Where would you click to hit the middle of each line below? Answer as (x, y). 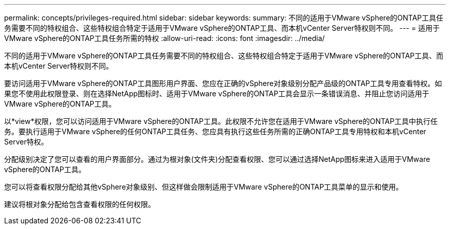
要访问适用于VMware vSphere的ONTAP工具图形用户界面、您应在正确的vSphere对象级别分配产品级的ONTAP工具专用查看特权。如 (223, 83)
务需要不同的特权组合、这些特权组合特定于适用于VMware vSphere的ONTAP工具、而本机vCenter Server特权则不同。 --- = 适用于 (222, 28)
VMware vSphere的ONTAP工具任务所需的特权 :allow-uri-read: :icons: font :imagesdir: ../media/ (165, 38)
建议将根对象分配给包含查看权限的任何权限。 (80, 204)
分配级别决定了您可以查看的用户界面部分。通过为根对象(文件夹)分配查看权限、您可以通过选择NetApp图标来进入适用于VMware (217, 159)
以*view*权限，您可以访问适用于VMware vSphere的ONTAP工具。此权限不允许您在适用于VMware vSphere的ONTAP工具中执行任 (221, 121)
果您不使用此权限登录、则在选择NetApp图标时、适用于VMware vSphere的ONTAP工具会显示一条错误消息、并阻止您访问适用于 (217, 93)
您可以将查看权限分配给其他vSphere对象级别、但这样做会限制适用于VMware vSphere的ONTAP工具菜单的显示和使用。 (204, 187)
